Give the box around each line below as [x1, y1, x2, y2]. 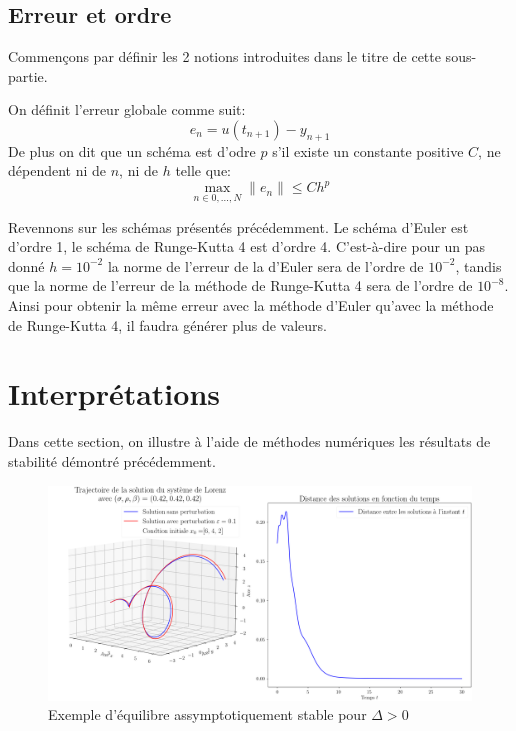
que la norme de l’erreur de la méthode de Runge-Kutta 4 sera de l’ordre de [8, 275, 473, 296]
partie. [8, 65, 48, 86]
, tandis [455, 255, 502, 276]
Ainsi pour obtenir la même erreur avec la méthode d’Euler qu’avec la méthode [8, 295, 494, 316]
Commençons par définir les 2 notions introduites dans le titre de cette [8, 46, 441, 67]
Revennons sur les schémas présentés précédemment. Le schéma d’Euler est [8, 216, 469, 237]
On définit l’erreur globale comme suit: [8, 99, 246, 120]
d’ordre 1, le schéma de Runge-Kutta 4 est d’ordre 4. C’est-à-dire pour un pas [8, 236, 486, 257]
